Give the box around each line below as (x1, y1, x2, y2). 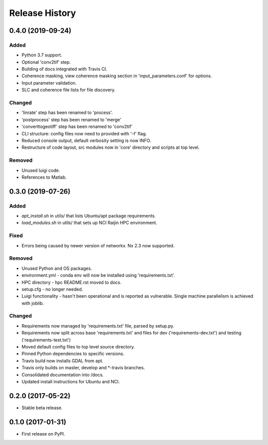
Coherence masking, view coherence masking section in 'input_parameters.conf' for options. (21, 73, 212, 79)
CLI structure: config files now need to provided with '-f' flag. (21, 130, 147, 136)
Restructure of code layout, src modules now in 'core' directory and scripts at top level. (21, 144, 200, 150)
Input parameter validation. (21, 80, 77, 86)
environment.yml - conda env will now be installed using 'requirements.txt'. (21, 272, 175, 278)
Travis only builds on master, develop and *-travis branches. (21, 365, 145, 371)
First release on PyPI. (21, 431, 66, 437)
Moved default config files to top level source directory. (21, 343, 135, 349)
